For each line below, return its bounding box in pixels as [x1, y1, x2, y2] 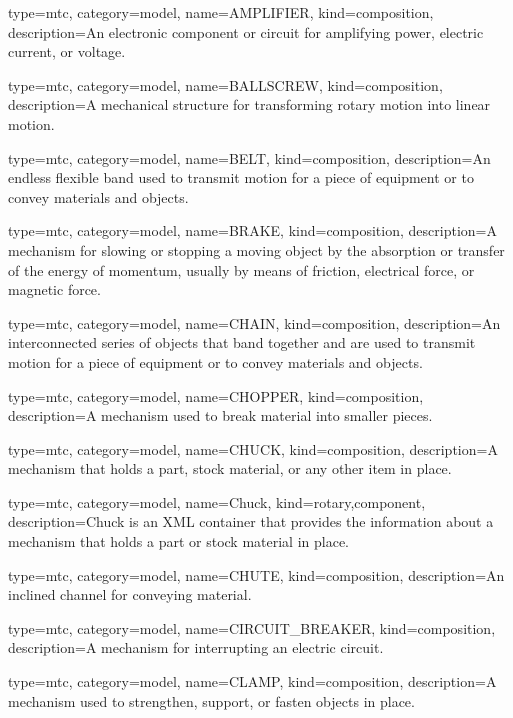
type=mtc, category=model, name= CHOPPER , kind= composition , [8, 385, 424, 406]
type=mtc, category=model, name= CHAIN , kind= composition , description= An [8, 312, 501, 333]
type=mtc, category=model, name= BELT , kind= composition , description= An [8, 147, 491, 168]
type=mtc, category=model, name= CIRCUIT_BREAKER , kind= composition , [8, 617, 496, 638]
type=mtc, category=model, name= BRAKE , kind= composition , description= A [8, 220, 497, 241]
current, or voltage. [8, 41, 126, 62]
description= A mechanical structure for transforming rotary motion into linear [8, 94, 491, 115]
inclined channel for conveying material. [8, 584, 252, 605]
